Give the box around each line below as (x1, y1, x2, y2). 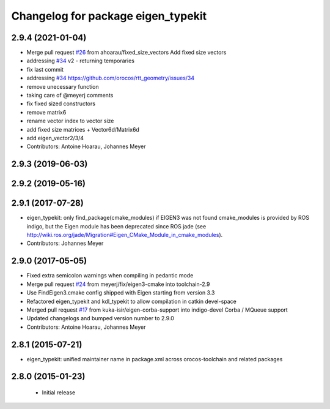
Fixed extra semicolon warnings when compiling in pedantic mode (26, 272, 194, 279)
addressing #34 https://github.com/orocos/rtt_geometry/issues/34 (26, 74, 195, 82)
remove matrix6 (26, 108, 67, 116)
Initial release (42, 389, 76, 396)
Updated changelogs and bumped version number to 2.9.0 (26, 315, 174, 322)
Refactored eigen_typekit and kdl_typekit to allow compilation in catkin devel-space (26, 298, 237, 305)
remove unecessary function (26, 83, 99, 90)
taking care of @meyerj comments (26, 92, 114, 99)
